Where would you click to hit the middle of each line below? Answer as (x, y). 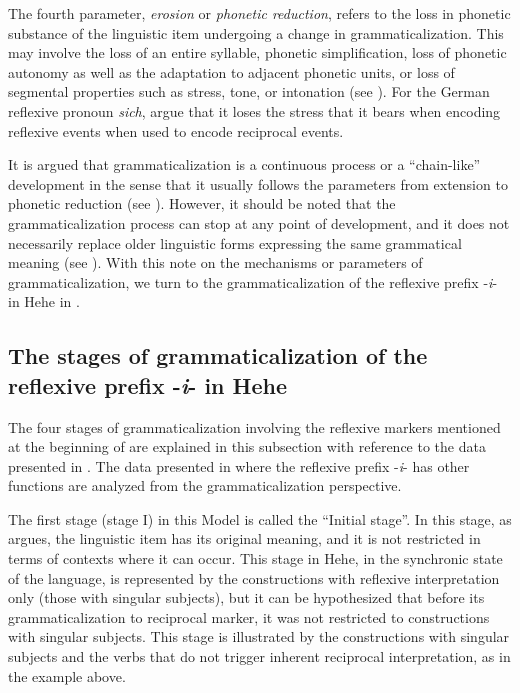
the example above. (67, 675)
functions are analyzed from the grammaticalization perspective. (205, 485)
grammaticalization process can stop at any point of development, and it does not (259, 222)
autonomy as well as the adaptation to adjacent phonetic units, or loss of (231, 71)
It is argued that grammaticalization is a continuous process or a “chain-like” (244, 164)
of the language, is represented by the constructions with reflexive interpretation (254, 577)
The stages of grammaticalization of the (218, 355)
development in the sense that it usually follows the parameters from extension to (258, 183)
